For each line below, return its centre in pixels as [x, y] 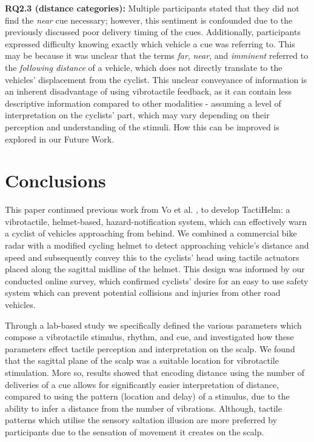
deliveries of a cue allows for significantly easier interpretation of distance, [142, 384]
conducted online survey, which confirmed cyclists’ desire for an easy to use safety [157, 280]
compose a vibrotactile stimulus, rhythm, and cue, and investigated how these [149, 337]
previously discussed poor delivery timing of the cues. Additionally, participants [153, 32]
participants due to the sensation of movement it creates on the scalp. [135, 431]
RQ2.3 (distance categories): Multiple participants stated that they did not [152, 8]
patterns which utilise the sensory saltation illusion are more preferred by [141, 420]
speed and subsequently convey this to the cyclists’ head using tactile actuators [152, 257]
